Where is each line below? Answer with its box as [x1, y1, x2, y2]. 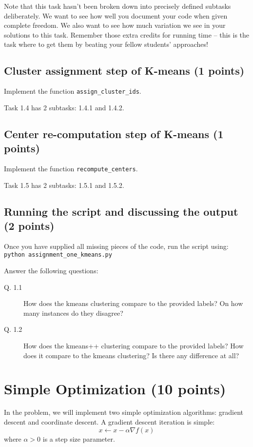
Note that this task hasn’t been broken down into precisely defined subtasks [4, 1, 231, 11]
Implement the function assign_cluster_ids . [4, 86, 141, 96]
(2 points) [4, 218, 55, 233]
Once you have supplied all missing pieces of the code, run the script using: [4, 241, 229, 251]
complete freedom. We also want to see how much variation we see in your [4, 20, 226, 30]
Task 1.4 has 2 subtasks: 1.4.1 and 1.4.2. [4, 102, 124, 112]
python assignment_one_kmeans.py [4, 251, 112, 259]
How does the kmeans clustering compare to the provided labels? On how [23, 298, 243, 308]
